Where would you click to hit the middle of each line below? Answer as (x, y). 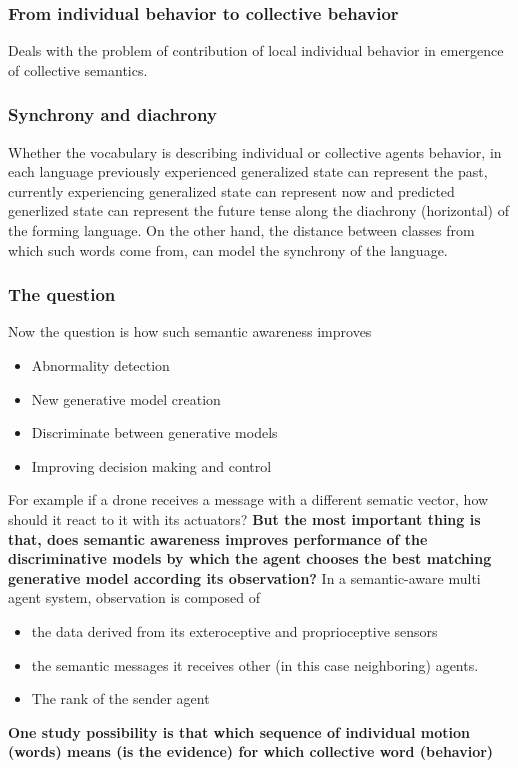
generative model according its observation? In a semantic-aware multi (244, 577)
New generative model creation (126, 398)
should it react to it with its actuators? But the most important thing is (244, 518)
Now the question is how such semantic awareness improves (190, 331)
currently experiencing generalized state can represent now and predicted (231, 190)
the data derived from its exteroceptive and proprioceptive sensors (234, 630)
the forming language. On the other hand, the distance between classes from (241, 230)
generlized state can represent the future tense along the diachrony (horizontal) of (258, 210)
